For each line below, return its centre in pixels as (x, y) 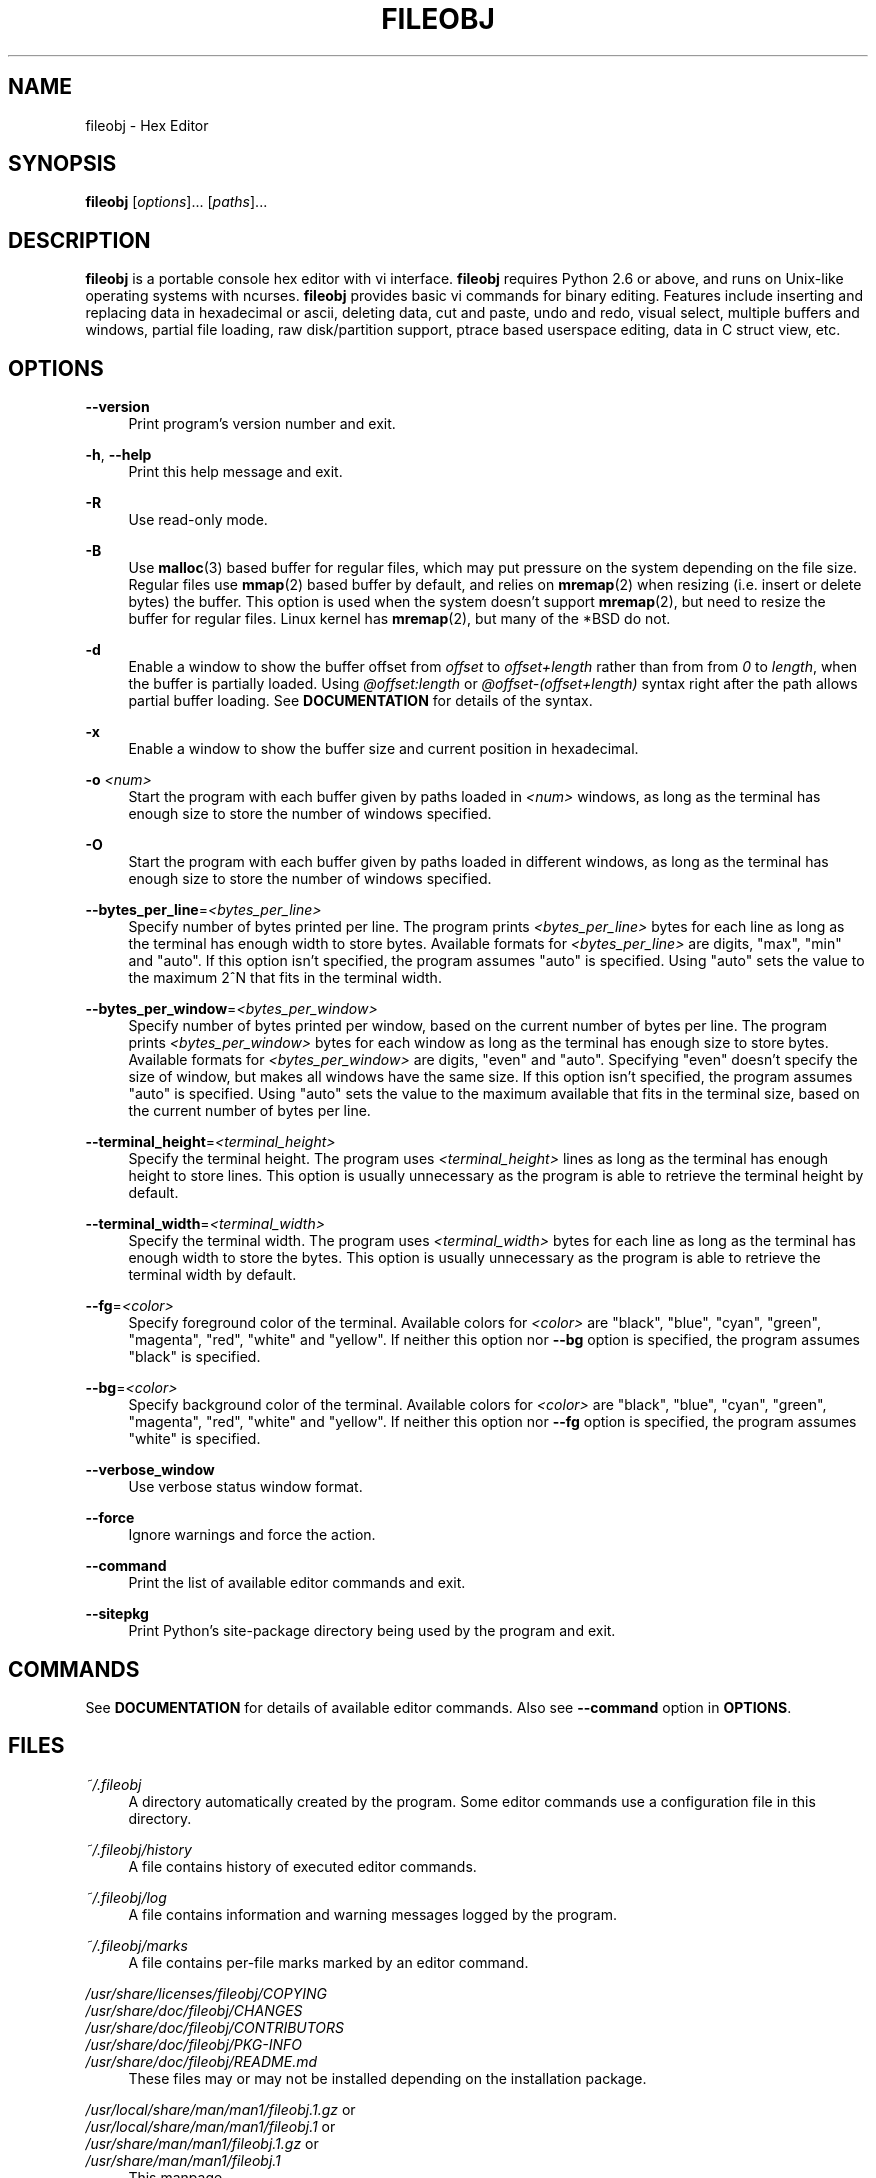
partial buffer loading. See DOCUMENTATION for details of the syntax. (360, 701)
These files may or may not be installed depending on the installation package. (387, 2078)
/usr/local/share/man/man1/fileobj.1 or (210, 2126)
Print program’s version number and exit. (262, 424)
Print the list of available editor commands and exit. (297, 1583)
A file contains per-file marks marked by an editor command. (328, 1962)
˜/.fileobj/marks (136, 1945)
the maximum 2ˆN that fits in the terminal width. (285, 978)
